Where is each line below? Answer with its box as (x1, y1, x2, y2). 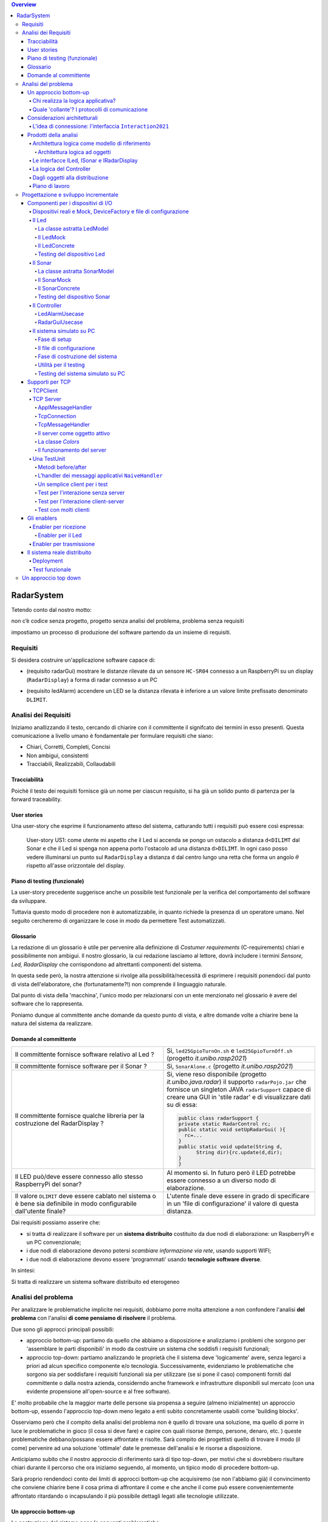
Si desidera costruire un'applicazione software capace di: (11, 656, 155, 664)
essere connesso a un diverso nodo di (166, 1176, 276, 1185)
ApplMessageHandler (38, 404, 92, 411)
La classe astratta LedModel (38, 225, 109, 233)
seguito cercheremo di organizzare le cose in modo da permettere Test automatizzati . (11, 917, 226, 924)
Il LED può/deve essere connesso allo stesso (15, 1173, 143, 1181)
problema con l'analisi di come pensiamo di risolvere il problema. (11, 1314, 177, 1322)
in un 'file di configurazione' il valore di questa (166, 1199, 299, 1208)
